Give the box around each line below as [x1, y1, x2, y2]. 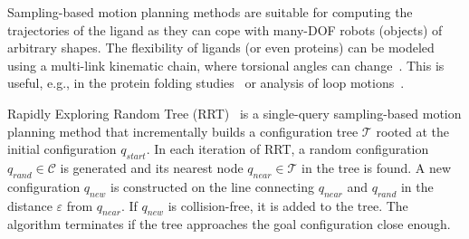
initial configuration [7, 139, 117, 158]
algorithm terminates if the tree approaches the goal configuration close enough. [7, 215, 451, 234]
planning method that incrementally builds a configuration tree [7, 121, 359, 140]
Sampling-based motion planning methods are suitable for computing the [7, 3, 413, 21]
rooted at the [376, 121, 449, 140]
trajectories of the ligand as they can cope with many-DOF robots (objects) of [7, 20, 443, 39]
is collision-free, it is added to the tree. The [167, 196, 408, 215]
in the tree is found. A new [301, 158, 452, 177]
